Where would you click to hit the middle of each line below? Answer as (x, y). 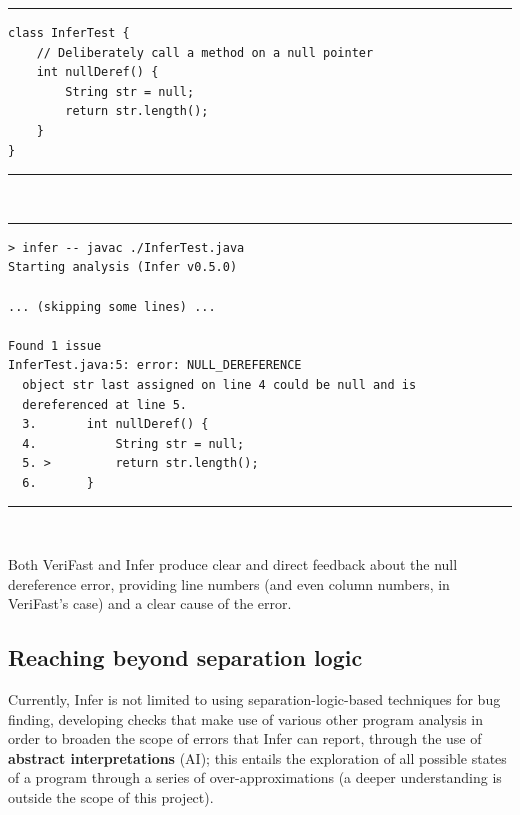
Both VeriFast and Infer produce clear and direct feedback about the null (233, 564)
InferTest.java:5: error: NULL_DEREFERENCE (155, 365)
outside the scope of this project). (111, 797)
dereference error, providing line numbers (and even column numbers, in (229, 583)
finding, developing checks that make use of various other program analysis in (245, 718)
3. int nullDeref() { (115, 424)
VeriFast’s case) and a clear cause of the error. (150, 603)
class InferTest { (69, 33)
